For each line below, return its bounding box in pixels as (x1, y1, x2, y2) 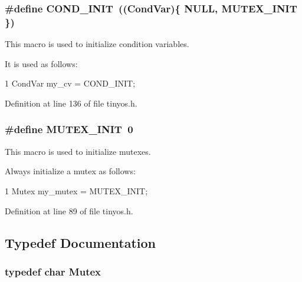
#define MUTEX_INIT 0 (5, 122, 133, 137)
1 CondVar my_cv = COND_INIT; (5, 77, 136, 89)
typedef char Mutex (5, 264, 101, 278)
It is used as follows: (5, 57, 78, 69)
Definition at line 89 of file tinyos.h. (5, 204, 133, 217)
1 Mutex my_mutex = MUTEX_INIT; (5, 184, 148, 197)
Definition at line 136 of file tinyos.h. (5, 97, 137, 109)
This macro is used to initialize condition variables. (5, 38, 189, 50)
